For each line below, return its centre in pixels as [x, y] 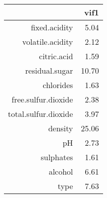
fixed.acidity [52, 27]
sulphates [57, 157]
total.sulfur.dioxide [41, 114]
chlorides [58, 85]
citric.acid [56, 56]
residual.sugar [49, 70]
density [61, 128]
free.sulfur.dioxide [42, 99]
